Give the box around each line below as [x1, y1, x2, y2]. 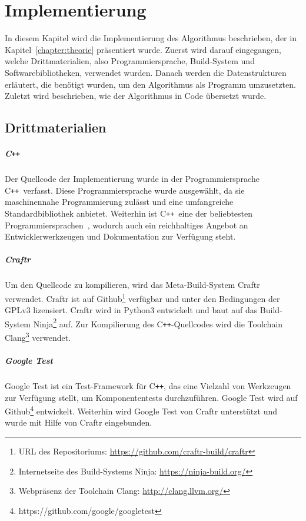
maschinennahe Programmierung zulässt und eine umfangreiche [5, 195, 234, 208]
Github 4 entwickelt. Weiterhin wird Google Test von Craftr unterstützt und [5, 403, 277, 417]
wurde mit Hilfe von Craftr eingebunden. [5, 416, 152, 429]
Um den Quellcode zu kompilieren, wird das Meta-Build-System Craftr [5, 278, 260, 291]
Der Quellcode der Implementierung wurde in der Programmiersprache [5, 172, 260, 185]
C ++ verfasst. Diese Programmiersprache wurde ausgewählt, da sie [5, 184, 245, 196]
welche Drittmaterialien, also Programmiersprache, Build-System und [5, 55, 255, 67]
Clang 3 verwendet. [5, 330, 71, 343]
